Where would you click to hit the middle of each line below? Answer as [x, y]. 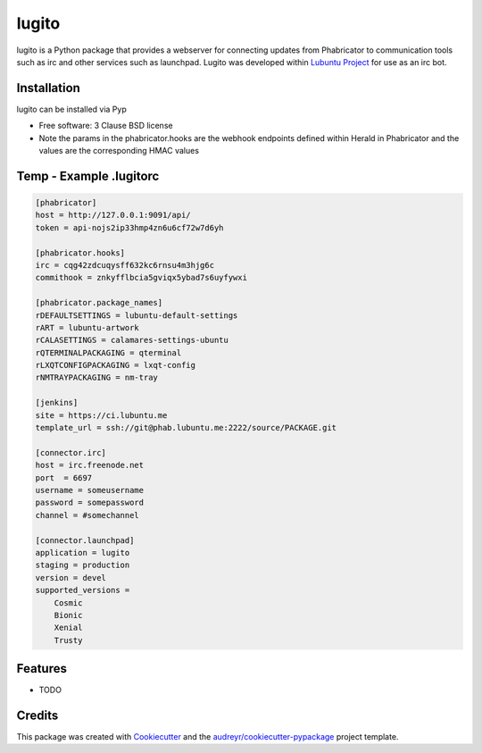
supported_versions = [83, 590]
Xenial [68, 628]
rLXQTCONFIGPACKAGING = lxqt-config [116, 365]
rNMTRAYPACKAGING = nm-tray [96, 378]
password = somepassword [90, 503]
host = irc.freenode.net [90, 465]
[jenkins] [57, 403]
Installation [48, 88]
